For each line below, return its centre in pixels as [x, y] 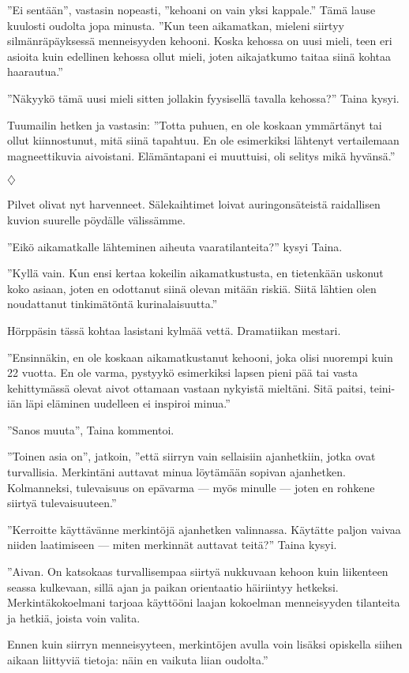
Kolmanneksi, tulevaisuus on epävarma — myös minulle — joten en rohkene [191, 487]
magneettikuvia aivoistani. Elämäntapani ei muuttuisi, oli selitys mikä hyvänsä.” [201, 155]
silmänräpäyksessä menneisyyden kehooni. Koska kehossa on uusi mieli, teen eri [200, 41]
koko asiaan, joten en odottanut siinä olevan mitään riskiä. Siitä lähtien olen [192, 288]
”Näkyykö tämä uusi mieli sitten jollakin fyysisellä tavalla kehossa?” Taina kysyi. [203, 98]
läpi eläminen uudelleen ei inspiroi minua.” [128, 403]
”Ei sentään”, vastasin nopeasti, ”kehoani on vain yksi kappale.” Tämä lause [191, 9]
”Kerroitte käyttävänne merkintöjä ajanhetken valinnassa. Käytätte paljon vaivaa [204, 529]
